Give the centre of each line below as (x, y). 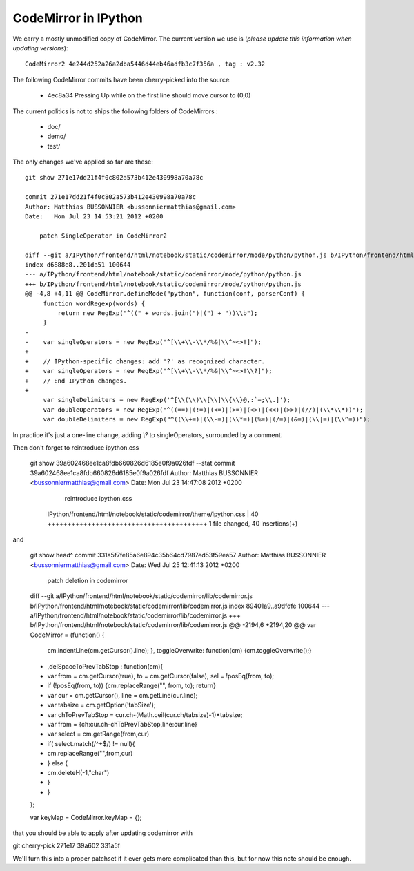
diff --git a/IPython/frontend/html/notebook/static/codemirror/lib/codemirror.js (141, 596)
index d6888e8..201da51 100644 (78, 265)
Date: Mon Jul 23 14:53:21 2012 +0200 (94, 217)
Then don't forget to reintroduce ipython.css (76, 448)
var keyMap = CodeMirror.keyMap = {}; (86, 817)
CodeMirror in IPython (78, 18)
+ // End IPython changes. (76, 381)
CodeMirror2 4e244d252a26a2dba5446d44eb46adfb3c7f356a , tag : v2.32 (145, 64)
